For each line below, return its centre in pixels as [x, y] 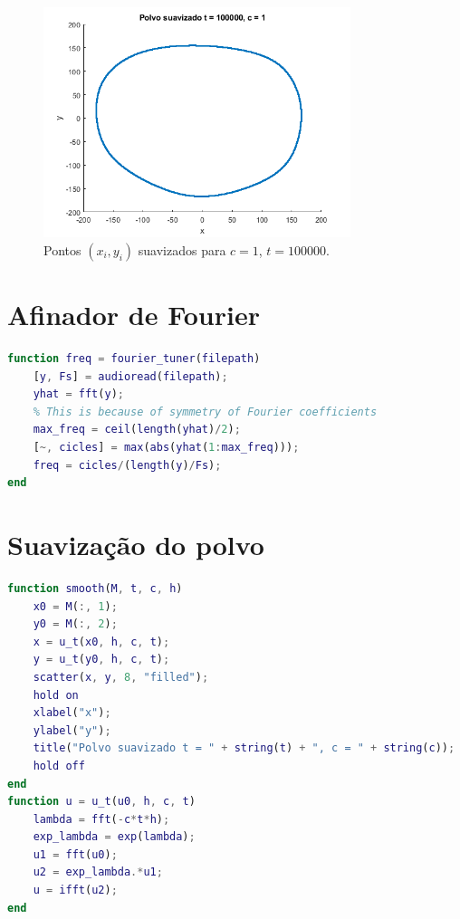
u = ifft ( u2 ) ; [75, 890]
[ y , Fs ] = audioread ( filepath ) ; [130, 376]
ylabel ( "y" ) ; [72, 730]
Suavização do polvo [136, 545]
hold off [59, 766]
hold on [56, 695]
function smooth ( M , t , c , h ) [95, 588]
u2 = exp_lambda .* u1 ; [98, 872]
